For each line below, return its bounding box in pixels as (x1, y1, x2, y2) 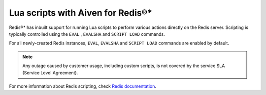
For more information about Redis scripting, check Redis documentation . (9, 83, 157, 89)
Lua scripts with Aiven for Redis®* (9, 7, 153, 18)
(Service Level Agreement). (22, 70, 78, 75)
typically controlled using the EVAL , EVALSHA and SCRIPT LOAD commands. (9, 31, 165, 37)
